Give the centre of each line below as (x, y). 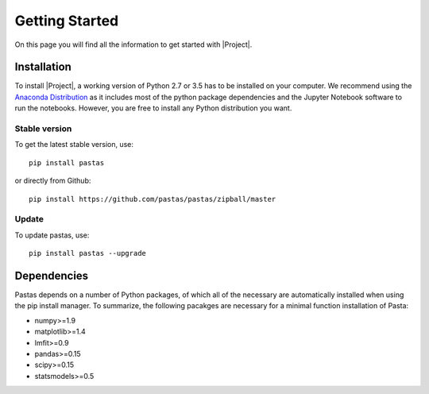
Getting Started (67, 21)
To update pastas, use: (52, 235)
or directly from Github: (53, 181)
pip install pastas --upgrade (88, 253)
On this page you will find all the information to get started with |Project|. (133, 44)
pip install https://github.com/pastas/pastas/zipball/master (153, 199)
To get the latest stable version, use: (74, 145)
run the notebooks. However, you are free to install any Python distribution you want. (153, 108)
